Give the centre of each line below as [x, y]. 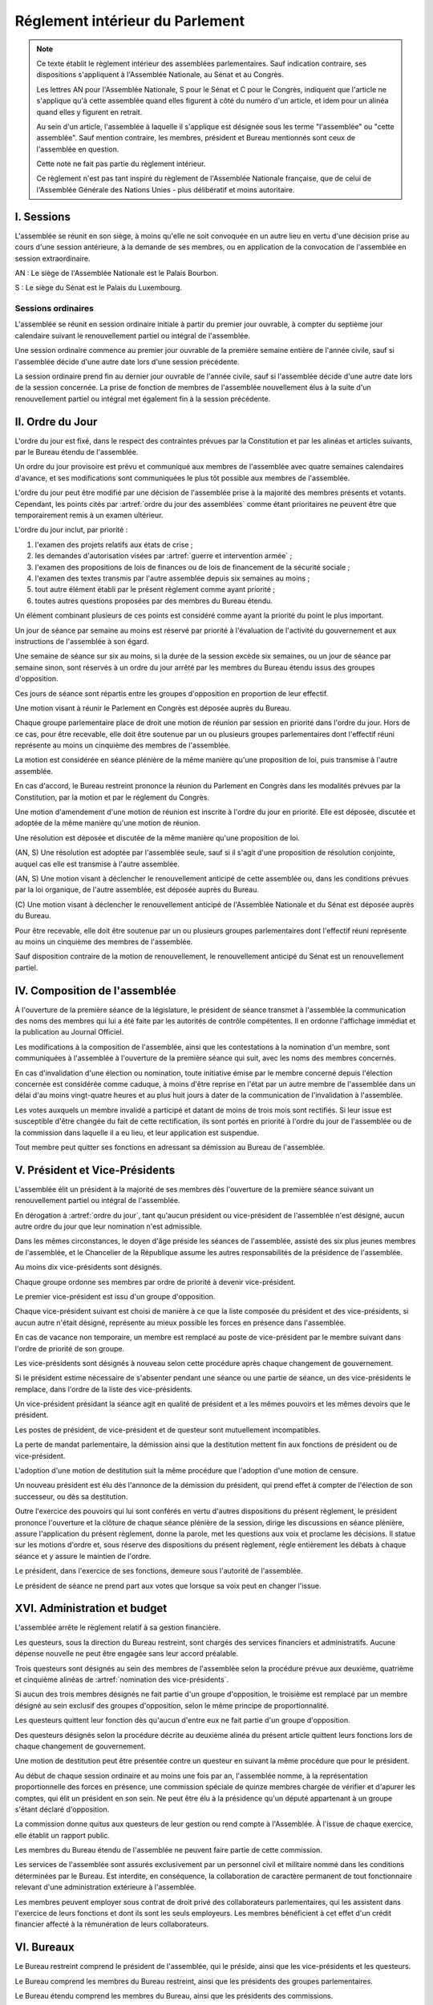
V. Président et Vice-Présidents [95, 1170]
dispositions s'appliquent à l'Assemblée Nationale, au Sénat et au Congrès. [160, 75]
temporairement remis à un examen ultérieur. [89, 515]
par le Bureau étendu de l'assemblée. [77, 452]
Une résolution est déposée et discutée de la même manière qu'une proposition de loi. [158, 837]
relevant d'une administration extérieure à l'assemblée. [105, 1887]
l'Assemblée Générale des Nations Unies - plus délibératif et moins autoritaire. [166, 189]
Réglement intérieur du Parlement [129, 21]
